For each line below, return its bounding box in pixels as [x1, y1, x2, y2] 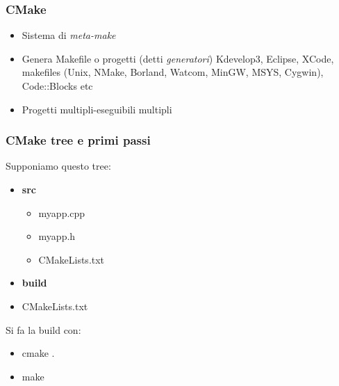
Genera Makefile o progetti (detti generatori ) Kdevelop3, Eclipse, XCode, [22, 51, 334, 65]
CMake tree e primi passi [6, 131, 151, 149]
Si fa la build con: [6, 322, 81, 337]
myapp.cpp [38, 205, 85, 220]
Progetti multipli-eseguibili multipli [22, 102, 172, 116]
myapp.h [38, 229, 76, 243]
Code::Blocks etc [22, 79, 93, 93]
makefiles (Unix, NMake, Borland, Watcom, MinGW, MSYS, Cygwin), [22, 65, 324, 79]
